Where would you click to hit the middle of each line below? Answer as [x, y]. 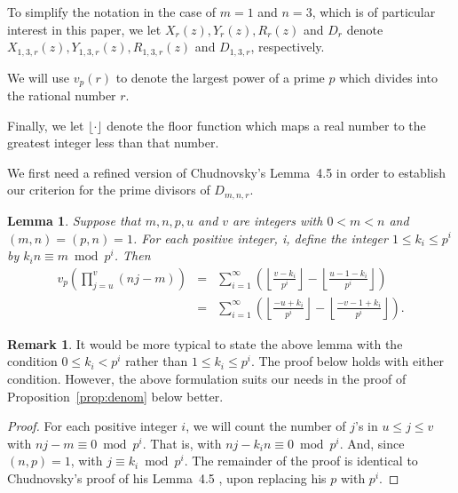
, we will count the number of [266, 426]
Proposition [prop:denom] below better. [115, 396]
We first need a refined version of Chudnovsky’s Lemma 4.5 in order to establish [226, 172]
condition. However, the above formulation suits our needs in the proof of [207, 378]
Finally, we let [46, 125]
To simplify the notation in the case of [112, 12]
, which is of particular [374, 12]
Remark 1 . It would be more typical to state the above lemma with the [205, 343]
